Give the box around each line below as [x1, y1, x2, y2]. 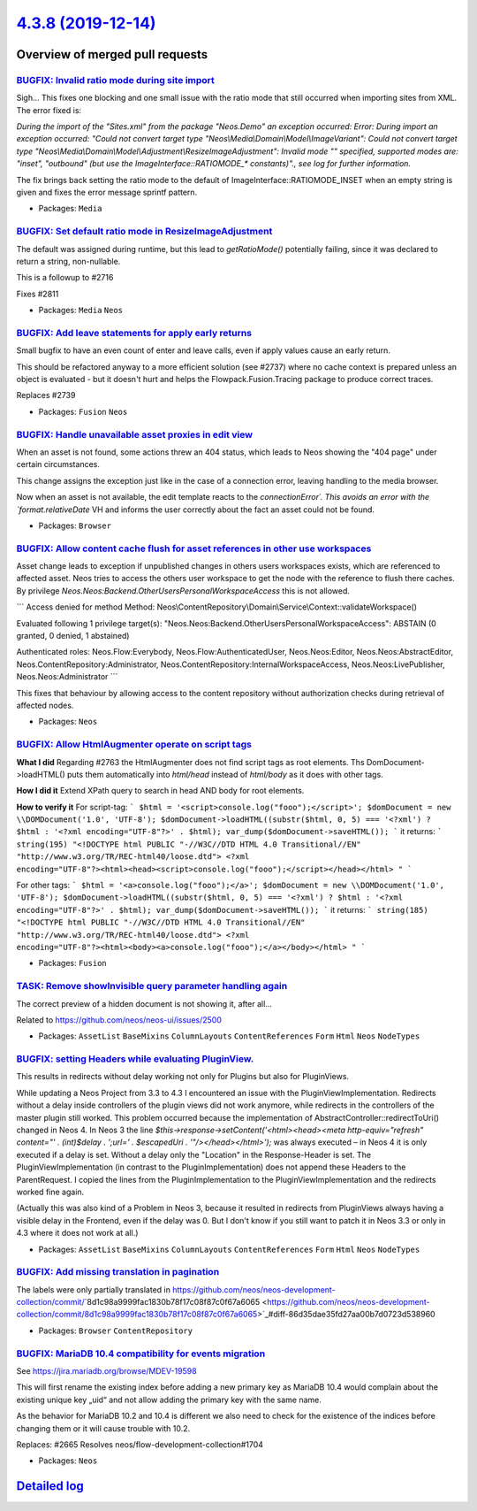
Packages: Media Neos [38, 305, 124, 316]
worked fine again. [16, 1186, 85, 1197]
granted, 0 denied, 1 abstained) [16, 631, 130, 641]
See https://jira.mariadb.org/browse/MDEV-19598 [16, 1365, 198, 1376]
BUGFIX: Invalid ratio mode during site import [16, 73, 216, 86]
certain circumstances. [16, 459, 101, 470]
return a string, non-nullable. [16, 256, 121, 266]
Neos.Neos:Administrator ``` [16, 671, 118, 682]
